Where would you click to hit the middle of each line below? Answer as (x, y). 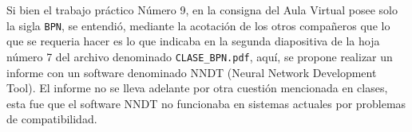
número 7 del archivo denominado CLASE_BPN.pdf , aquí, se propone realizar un (200, 56)
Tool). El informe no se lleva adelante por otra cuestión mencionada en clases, (197, 88)
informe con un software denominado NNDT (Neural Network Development (192, 72)
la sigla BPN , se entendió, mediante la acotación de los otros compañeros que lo (198, 25)
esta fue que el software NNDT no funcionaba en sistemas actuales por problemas (206, 103)
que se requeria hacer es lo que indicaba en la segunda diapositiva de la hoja (193, 41)
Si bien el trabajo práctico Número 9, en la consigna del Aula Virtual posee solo (202, 10)
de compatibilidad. (52, 119)
